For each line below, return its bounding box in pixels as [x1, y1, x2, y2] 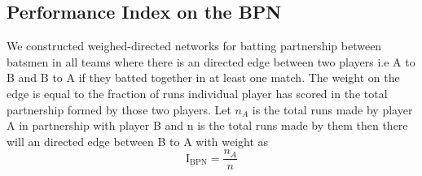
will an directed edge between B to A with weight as [7, 132, 269, 149]
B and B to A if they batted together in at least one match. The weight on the [7, 69, 400, 86]
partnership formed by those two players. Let [7, 101, 231, 118]
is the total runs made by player [252, 101, 413, 118]
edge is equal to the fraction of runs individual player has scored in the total [7, 84, 388, 101]
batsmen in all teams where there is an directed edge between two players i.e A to [7, 53, 415, 70]
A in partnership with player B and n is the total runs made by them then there [7, 117, 408, 134]
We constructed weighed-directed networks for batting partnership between [7, 37, 382, 54]
